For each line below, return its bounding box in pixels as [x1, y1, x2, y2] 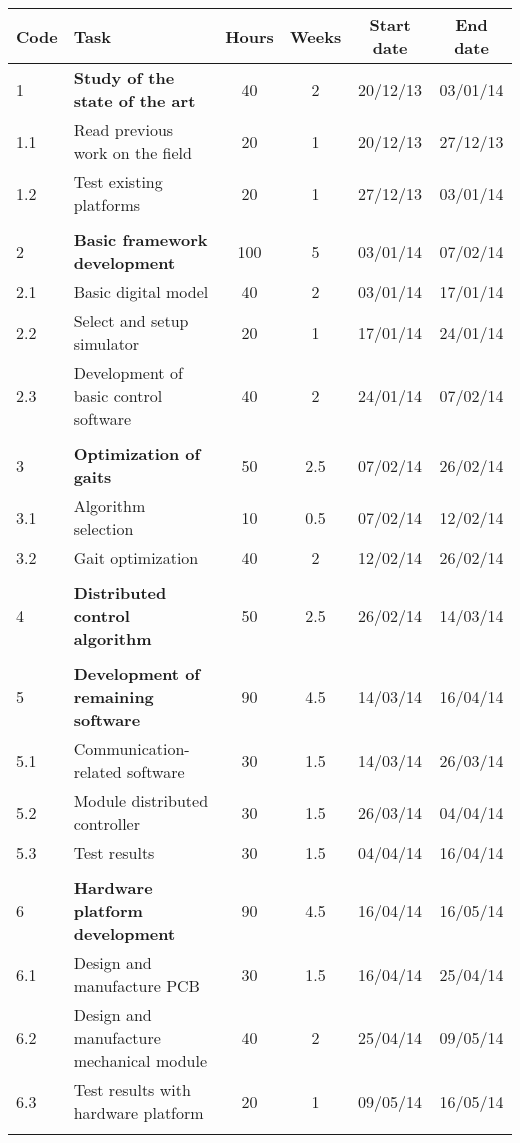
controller [73, 812, 140, 835]
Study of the [73, 66, 175, 89]
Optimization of [73, 442, 201, 465]
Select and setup [73, 309, 189, 332]
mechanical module [73, 1049, 208, 1072]
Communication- [73, 737, 190, 760]
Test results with [73, 1078, 191, 1101]
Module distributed [73, 789, 209, 812]
